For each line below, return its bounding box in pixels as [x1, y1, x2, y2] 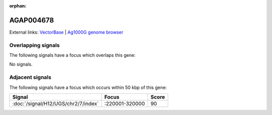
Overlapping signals [9, 42, 60, 49]
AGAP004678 [9, 16, 54, 25]
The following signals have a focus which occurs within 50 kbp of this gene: [9, 84, 167, 90]
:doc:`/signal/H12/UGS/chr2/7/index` [12, 100, 99, 107]
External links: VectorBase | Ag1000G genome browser [9, 29, 123, 35]
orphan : [9, 3, 27, 9]
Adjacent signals [9, 74, 51, 81]
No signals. [9, 61, 33, 67]
